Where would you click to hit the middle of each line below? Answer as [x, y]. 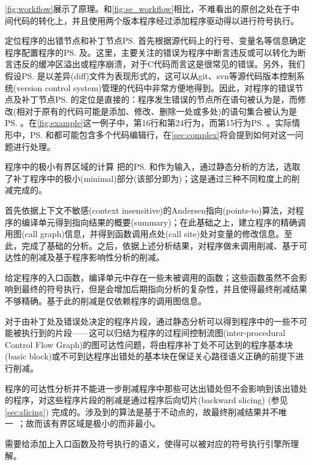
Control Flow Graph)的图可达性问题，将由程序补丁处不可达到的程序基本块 [149, 344]
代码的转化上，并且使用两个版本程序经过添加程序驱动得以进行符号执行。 [156, 20]
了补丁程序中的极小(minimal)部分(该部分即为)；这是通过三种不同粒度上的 [148, 178]
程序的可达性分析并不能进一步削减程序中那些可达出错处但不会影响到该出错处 [156, 388]
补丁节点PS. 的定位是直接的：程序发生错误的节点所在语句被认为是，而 [159, 99]
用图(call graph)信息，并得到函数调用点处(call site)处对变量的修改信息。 [145, 234]
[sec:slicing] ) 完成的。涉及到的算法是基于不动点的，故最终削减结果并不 [142, 411]
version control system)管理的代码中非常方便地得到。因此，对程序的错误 [156, 87]
